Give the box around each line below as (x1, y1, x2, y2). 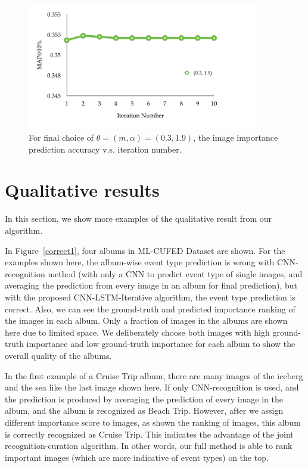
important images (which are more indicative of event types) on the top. (5, 451, 269, 463)
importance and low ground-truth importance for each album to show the (26, 337, 295, 350)
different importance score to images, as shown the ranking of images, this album (5, 416, 301, 428)
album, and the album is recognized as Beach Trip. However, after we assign (5, 404, 284, 417)
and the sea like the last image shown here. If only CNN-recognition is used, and (5, 381, 299, 393)
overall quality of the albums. (5, 349, 112, 361)
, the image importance (193, 131, 278, 144)
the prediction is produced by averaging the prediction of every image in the (5, 392, 283, 405)
